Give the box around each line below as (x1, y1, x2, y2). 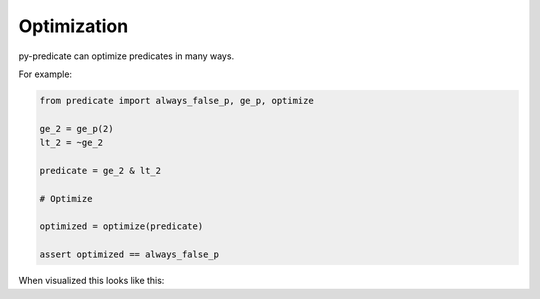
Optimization (18, 15, 129, 37)
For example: (18, 68, 73, 80)
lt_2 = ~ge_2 (39, 137, 104, 149)
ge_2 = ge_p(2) (39, 123, 114, 134)
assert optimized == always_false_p (39, 249, 220, 260)
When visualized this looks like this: (18, 275, 165, 287)
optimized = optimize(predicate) (39, 221, 204, 232)
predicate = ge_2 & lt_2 (39, 165, 162, 176)
